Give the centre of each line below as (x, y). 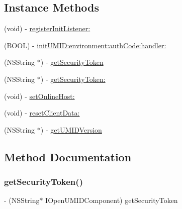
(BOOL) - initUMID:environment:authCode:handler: (85, 45)
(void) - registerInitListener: (47, 28)
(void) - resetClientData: (42, 113)
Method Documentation (68, 156)
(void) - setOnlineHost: (39, 96)
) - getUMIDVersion (71, 129)
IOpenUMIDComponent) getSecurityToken (112, 200)
